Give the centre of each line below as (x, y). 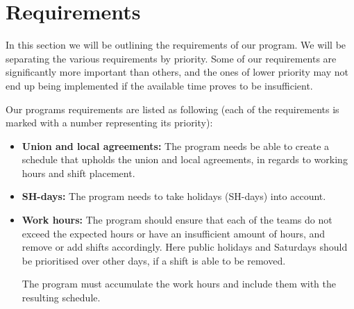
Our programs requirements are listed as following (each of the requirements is (172, 109)
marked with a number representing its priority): (109, 123)
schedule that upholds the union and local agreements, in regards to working (185, 159)
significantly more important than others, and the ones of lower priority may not (177, 72)
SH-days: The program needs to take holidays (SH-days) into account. (174, 196)
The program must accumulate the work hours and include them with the (179, 284)
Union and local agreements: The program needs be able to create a (176, 145)
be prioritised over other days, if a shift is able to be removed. (154, 260)
